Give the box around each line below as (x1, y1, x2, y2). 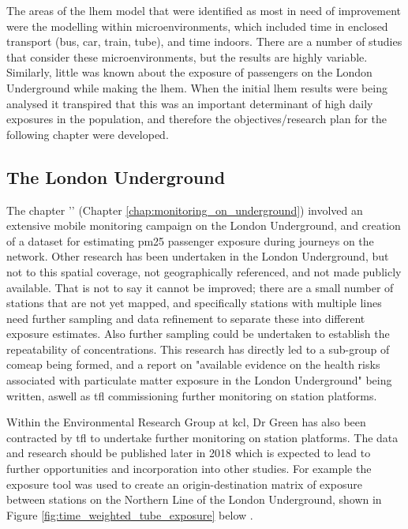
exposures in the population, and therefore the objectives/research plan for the (6, 111, 387, 127)
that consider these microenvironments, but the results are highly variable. (6, 48, 368, 65)
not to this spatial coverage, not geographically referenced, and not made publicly (6, 263, 402, 280)
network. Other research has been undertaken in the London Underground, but (6, 248, 389, 264)
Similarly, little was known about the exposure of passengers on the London (6, 64, 372, 81)
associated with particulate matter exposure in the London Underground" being (6, 372, 392, 388)
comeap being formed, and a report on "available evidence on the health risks (6, 356, 380, 373)
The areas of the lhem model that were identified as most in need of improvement (6, 2, 402, 18)
